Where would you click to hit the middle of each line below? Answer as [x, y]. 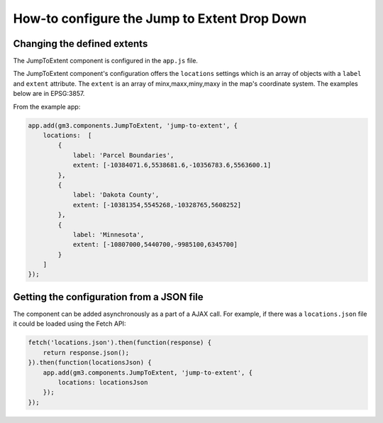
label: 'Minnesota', [109, 235]
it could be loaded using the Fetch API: [70, 324]
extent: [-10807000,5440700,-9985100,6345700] [155, 245]
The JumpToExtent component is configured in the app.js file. [106, 61]
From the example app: [47, 106]
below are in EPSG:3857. [49, 94]
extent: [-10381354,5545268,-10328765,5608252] [157, 205]
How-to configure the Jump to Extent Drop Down [160, 18]
